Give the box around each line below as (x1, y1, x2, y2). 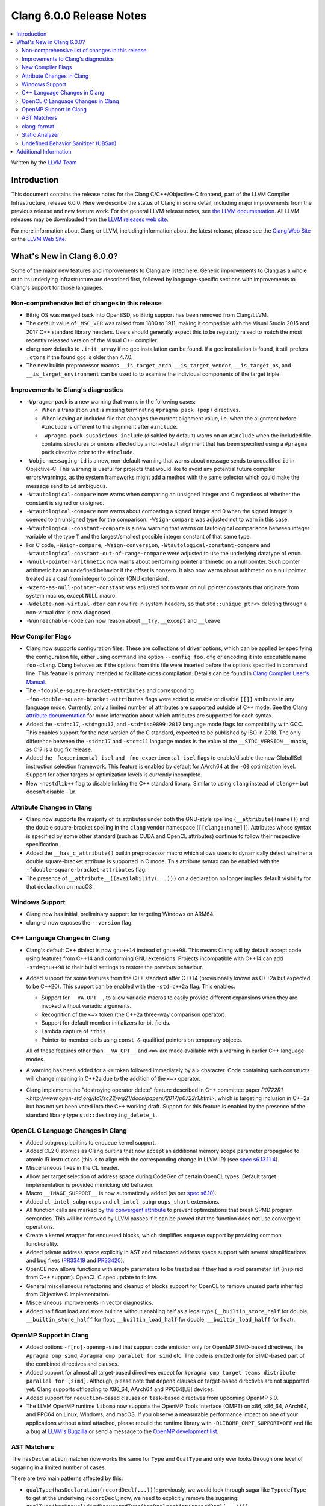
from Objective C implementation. (26, 1291, 110, 1298)
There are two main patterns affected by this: (11, 1475, 123, 1482)
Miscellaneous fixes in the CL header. (26, 1164, 120, 1172)
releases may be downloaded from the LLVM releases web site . (11, 216, 169, 223)
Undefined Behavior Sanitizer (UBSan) (22, 139, 117, 147)
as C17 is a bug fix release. (26, 746, 93, 753)
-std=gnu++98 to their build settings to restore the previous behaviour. (26, 963, 204, 970)
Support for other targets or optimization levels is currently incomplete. (26, 771, 202, 778)
